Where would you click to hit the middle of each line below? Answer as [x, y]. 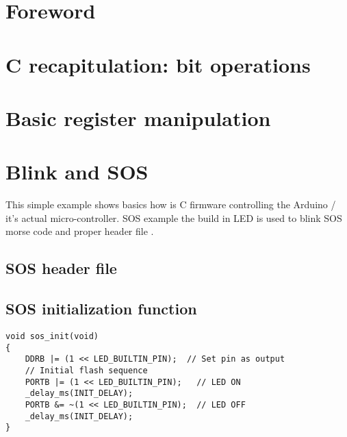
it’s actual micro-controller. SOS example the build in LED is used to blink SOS [174, 217]
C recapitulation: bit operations [158, 64]
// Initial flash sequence [86, 370]
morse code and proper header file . [80, 231]
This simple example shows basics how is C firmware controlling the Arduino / [171, 204]
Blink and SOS [77, 172]
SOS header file [61, 268]
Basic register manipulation [138, 117]
